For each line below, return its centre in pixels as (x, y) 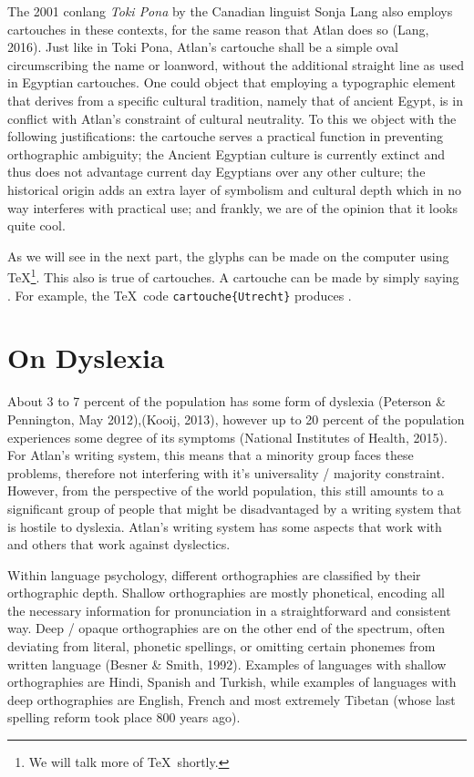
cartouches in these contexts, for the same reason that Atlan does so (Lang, (218, 29)
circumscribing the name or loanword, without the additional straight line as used (236, 64)
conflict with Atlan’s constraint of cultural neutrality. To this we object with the (232, 118)
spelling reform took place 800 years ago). (124, 717)
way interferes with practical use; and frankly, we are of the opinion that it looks (232, 207)
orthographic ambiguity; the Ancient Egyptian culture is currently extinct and (227, 153)
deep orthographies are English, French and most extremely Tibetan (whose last (232, 699)
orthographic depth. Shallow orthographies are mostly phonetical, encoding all (226, 593)
